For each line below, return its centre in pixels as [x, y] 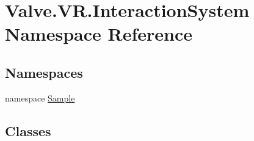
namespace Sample [40, 98]
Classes [28, 130]
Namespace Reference [99, 34]
